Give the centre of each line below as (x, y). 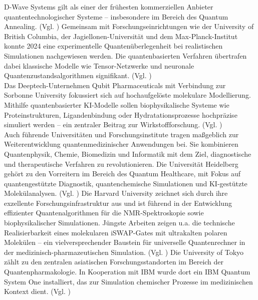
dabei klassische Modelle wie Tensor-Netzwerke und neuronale (99, 65)
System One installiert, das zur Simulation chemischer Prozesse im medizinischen (128, 281)
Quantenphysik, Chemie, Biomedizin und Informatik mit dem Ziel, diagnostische (128, 154)
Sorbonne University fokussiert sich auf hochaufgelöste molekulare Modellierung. (127, 95)
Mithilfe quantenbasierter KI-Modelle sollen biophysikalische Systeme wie (117, 104)
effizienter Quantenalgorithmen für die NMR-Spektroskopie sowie (104, 213)
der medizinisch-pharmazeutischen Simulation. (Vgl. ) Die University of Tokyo (124, 252)
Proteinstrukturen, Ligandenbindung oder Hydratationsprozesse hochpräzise (121, 114)
